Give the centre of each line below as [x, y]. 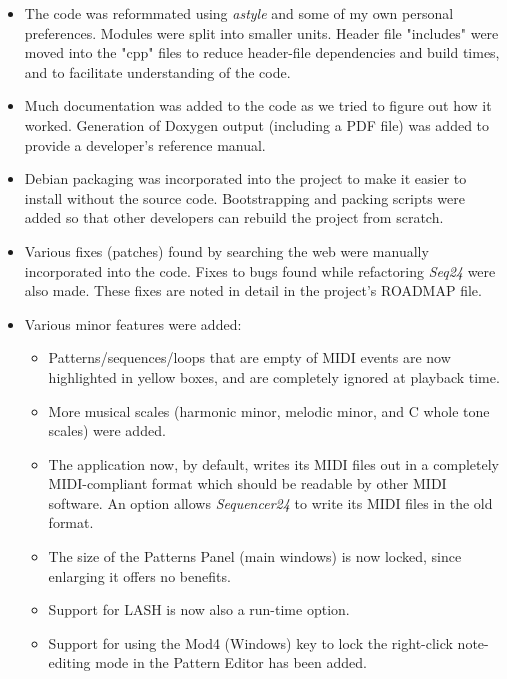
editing [69, 662]
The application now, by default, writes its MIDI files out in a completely [273, 463]
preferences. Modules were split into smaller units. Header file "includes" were [261, 32]
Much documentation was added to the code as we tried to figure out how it [258, 105]
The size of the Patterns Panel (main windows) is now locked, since [255, 556]
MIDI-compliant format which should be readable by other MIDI [247, 483]
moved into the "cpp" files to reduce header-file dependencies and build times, [262, 52]
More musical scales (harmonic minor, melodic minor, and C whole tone [269, 410]
